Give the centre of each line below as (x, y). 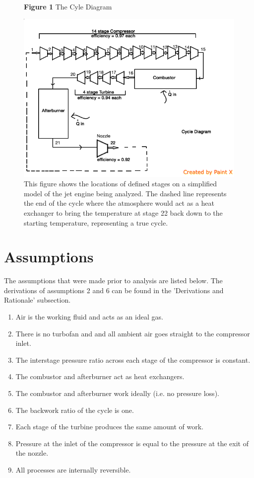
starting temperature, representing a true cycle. (96, 222)
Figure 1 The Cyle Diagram (68, 6)
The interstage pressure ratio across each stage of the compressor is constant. (133, 359)
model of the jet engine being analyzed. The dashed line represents (125, 193)
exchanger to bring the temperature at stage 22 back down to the (123, 212)
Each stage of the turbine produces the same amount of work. (109, 427)
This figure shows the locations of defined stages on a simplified (121, 184)
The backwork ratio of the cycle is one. (75, 410)
